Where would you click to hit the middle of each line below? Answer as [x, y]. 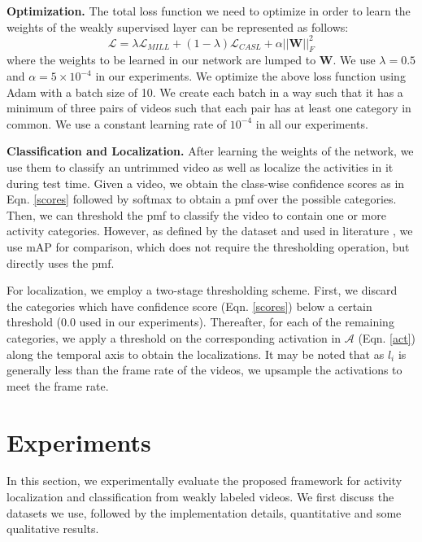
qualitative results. [53, 529]
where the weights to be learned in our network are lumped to [161, 60]
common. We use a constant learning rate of [117, 123]
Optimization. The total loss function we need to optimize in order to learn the [209, 11]
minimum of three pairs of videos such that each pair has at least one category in [209, 108]
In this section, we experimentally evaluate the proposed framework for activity [204, 481]
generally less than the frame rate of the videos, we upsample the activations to [204, 370]
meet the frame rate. [58, 385]
